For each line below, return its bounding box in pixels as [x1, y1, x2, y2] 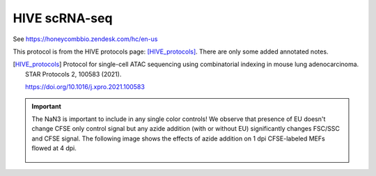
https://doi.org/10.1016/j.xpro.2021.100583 [25, 83, 146, 91]
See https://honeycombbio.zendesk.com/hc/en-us [13, 35, 158, 43]
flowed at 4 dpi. [31, 144, 77, 152]
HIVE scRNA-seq [13, 10, 113, 26]
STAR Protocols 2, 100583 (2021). [25, 70, 122, 78]
